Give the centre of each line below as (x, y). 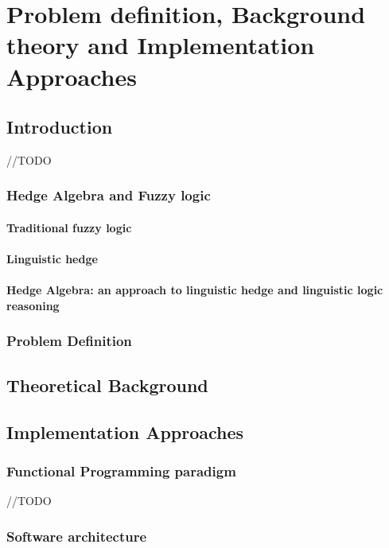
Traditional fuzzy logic (69, 227)
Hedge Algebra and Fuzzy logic (109, 195)
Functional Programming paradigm (121, 470)
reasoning (33, 305)
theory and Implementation (161, 45)
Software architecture (77, 536)
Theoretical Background (107, 385)
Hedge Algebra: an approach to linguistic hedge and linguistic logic (195, 290)
